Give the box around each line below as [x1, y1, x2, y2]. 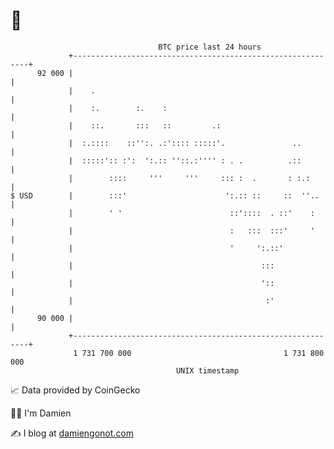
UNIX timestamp [175, 365, 240, 376]
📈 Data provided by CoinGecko [10, 384, 141, 396]
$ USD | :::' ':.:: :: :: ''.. [10, 190, 320, 201]
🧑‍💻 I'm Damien [10, 407, 72, 419]
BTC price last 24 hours [158, 42, 262, 52]
